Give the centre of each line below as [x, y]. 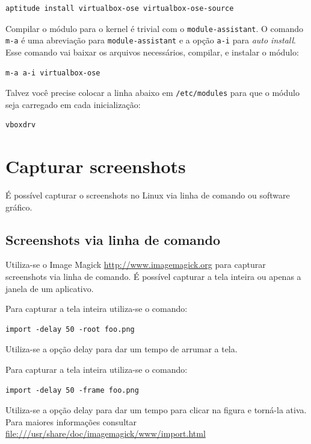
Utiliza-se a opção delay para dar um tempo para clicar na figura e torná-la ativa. [156, 410]
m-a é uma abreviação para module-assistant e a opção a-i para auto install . [151, 40]
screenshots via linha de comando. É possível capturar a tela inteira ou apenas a [153, 277]
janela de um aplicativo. [50, 288]
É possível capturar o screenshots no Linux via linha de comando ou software [148, 195]
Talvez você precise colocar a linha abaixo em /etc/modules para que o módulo [152, 93]
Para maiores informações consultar [71, 421]
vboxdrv [21, 125]
